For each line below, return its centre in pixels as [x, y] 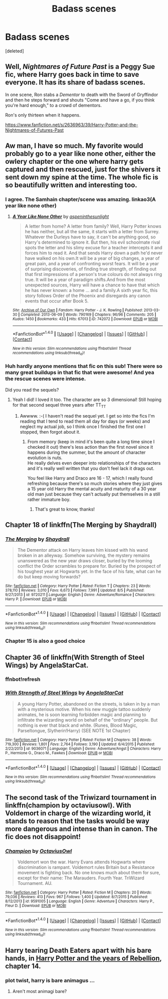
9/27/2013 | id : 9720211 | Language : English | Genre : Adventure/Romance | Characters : [80, 595]
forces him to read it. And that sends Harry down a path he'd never [94, 253]
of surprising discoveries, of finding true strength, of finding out [90, 269]
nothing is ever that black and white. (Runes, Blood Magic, [77, 725]
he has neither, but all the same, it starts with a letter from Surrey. [92, 232]
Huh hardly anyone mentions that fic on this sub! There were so [84, 366]
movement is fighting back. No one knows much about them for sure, [89, 873]
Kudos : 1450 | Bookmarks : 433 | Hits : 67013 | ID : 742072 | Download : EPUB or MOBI [85, 319]
